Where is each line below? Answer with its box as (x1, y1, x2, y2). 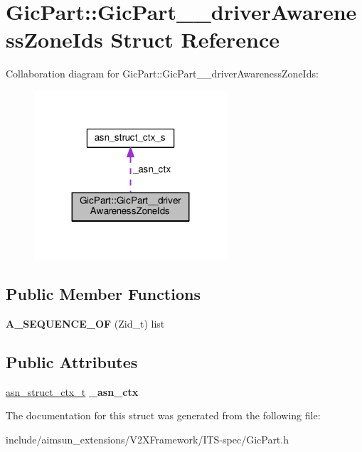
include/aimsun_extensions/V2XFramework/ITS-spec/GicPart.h (6, 432, 289, 447)
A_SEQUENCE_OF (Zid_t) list (6, 316, 165, 331)
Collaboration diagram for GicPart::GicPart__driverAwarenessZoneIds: (6, 66, 319, 81)
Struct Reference (110, 25, 280, 54)
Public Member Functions (6, 283, 201, 305)
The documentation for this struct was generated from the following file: (6, 408, 321, 423)
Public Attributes (6, 351, 138, 373)
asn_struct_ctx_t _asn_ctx (6, 384, 139, 399)
